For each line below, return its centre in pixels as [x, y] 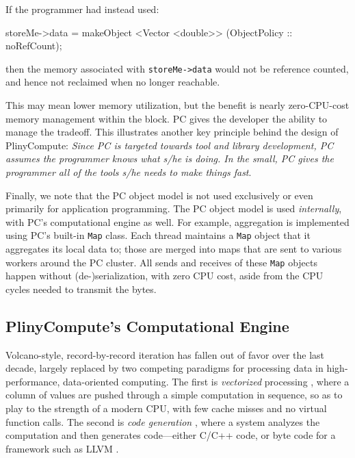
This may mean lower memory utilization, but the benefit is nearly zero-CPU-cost [177, 105]
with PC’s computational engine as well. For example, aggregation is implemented [177, 221]
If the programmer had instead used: [82, 9]
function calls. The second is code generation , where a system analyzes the [163, 421]
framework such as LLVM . [62, 448]
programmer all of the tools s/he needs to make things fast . [129, 172]
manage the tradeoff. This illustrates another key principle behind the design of [172, 132]
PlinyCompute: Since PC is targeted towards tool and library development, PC [170, 145]
